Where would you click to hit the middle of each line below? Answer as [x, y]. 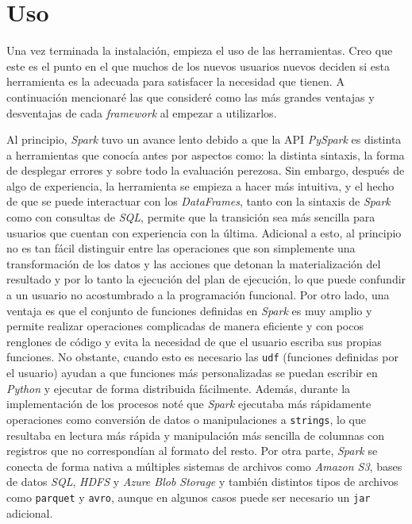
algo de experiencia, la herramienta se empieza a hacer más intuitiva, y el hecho [200, 185]
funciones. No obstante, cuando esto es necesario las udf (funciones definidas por [202, 357]
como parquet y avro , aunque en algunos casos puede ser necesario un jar [189, 497]
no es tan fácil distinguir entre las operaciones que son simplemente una [181, 248]
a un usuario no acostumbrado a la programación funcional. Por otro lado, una [198, 295]
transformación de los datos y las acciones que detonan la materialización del [194, 263]
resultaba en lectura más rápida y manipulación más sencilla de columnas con [196, 435]
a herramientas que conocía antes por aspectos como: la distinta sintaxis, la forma [206, 154]
